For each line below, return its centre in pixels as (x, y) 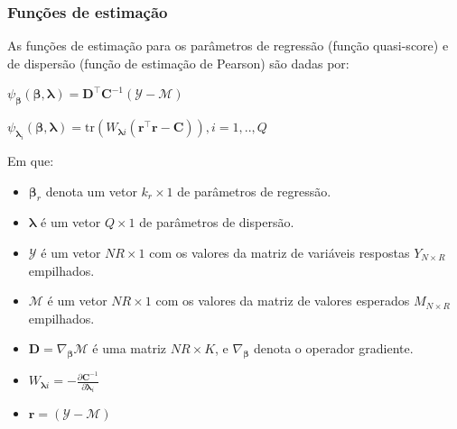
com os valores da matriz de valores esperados (283, 301)
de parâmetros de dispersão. (217, 222)
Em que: (31, 160)
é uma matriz (130, 348)
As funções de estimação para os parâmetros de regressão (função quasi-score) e (228, 46)
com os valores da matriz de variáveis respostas (280, 252)
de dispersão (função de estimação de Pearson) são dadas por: (178, 63)
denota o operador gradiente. (333, 348)
